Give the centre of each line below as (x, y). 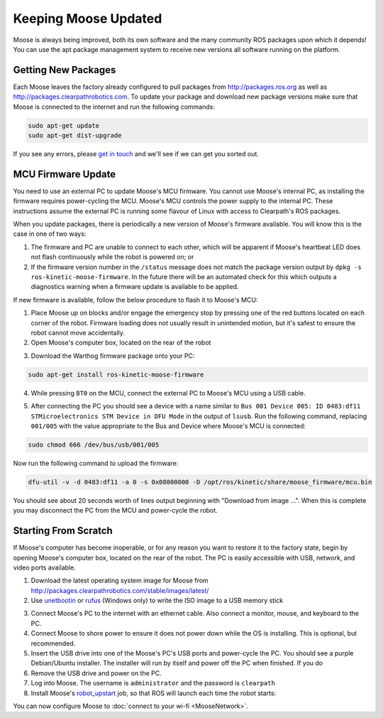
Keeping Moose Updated (88, 18)
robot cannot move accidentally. (78, 332)
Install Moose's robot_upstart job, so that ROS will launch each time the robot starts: (154, 693)
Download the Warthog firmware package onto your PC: (113, 356)
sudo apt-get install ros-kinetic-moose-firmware (116, 374)
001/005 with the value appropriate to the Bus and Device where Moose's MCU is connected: (168, 425)
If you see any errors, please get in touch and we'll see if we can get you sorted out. (136, 153)
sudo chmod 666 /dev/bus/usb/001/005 (94, 445)
